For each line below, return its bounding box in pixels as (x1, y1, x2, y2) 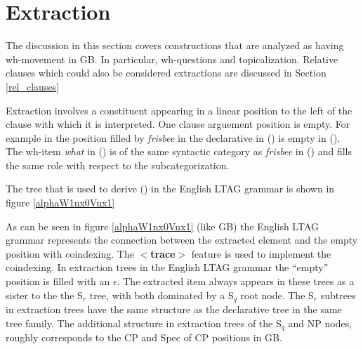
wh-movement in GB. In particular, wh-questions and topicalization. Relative (6, 51, 338, 66)
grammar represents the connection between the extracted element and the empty (6, 232, 358, 247)
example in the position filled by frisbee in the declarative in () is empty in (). (6, 130, 341, 145)
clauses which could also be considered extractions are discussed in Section (6, 65, 326, 80)
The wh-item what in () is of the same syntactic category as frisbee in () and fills (6, 144, 352, 159)
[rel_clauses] (6, 79, 60, 93)
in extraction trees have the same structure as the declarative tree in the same (6, 302, 342, 317)
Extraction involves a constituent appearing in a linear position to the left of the (6, 103, 352, 117)
